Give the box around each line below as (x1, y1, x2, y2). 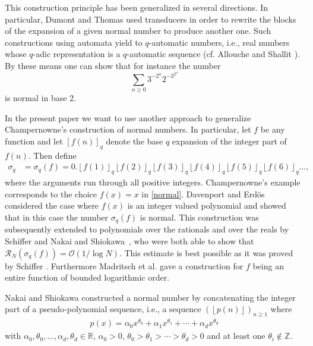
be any (260, 123, 285, 136)
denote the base (106, 134, 163, 147)
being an (252, 259, 284, 272)
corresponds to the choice (5, 187, 97, 200)
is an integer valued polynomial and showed (127, 199, 286, 212)
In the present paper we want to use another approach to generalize (5, 111, 251, 124)
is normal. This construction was (140, 210, 259, 223)
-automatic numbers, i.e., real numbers (148, 36, 290, 48)
